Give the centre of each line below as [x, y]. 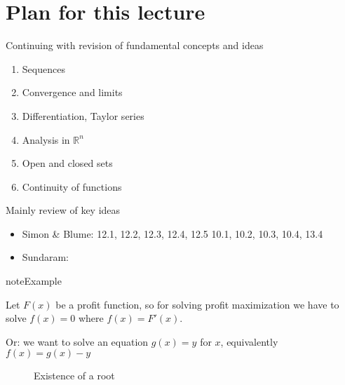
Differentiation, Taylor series [83, 115]
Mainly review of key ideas [63, 210]
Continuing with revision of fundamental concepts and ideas [135, 45]
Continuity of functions [72, 186]
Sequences [43, 68]
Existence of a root [74, 376]
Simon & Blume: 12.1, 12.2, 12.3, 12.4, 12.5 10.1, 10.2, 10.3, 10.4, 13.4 [172, 233]
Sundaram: [45, 257]
